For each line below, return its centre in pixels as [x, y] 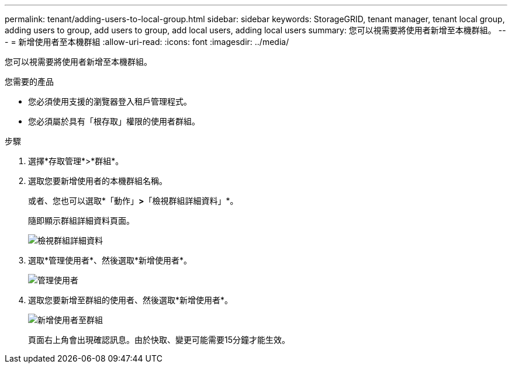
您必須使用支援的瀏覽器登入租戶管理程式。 [110, 101]
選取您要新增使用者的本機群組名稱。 [98, 181]
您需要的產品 [29, 81]
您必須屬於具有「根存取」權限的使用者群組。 [114, 121]
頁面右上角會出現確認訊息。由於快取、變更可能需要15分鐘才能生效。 [159, 340]
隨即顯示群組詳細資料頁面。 [81, 221]
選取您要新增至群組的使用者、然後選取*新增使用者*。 [131, 300]
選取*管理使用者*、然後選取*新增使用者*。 [110, 260]
